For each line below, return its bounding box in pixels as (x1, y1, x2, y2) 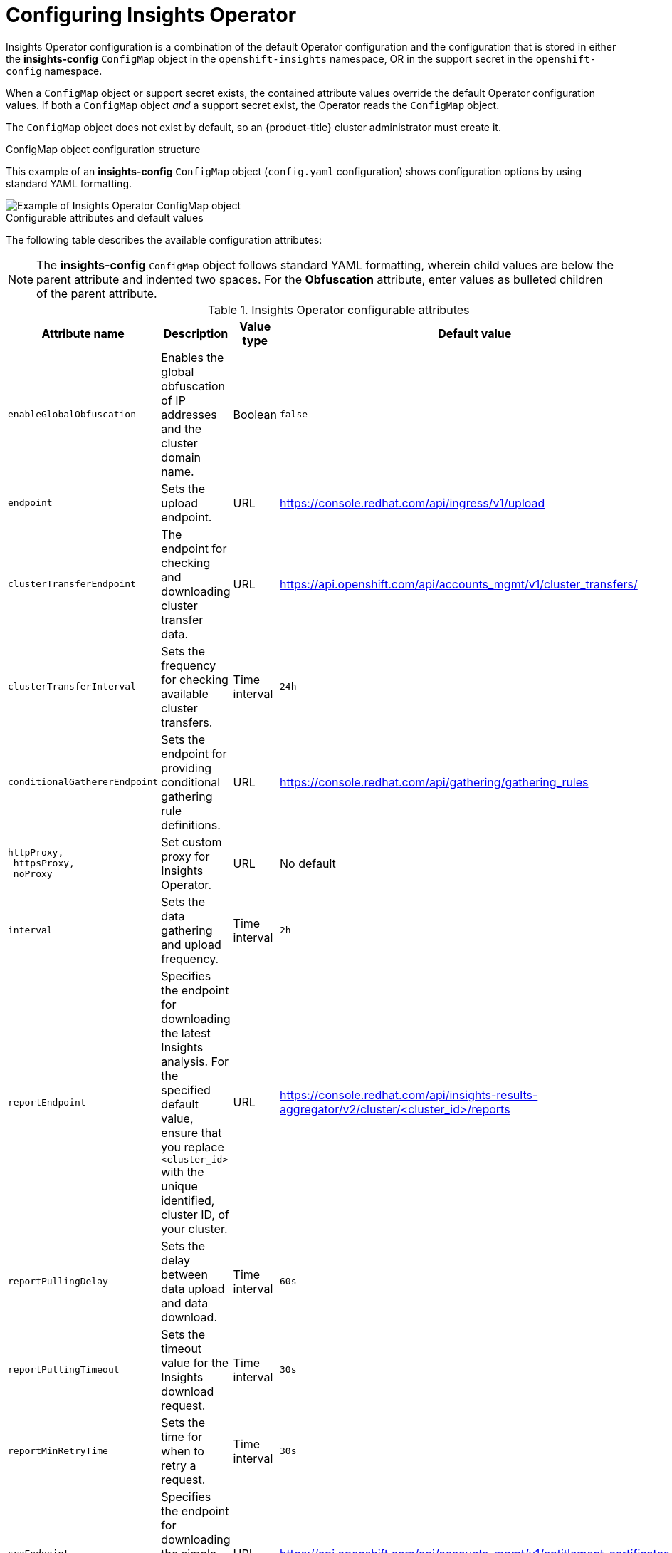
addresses (161, 407, 217, 422)
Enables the (161, 350, 224, 365)
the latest (161, 1025, 211, 1040)
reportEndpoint (8, 1096, 86, 1108)
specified (161, 1082, 211, 1097)
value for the (161, 1355, 229, 1370)
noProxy (13, 868, 53, 880)
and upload (161, 937, 221, 952)
